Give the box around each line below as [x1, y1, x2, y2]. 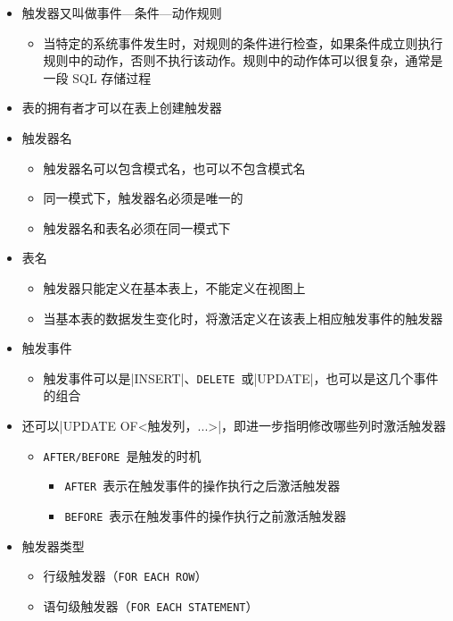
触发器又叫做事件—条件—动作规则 [21, 4, 222, 21]
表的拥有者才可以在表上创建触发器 [21, 98, 222, 117]
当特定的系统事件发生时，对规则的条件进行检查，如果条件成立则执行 [43, 33, 443, 52]
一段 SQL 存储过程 [43, 68, 152, 87]
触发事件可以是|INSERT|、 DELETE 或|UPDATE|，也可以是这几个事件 [43, 368, 439, 387]
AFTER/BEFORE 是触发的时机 [43, 446, 202, 465]
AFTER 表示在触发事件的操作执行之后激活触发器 [64, 476, 341, 495]
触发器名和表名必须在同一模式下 [43, 218, 231, 237]
